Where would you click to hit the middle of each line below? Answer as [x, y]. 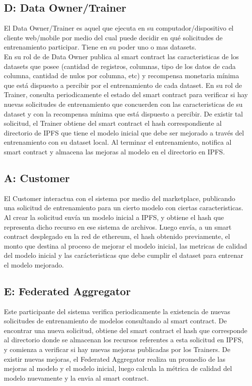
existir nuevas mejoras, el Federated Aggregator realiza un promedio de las [115, 359]
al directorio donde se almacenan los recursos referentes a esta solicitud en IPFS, [124, 340]
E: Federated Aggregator [67, 291]
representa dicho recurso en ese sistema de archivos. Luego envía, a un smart [118, 227]
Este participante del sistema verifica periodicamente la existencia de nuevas [117, 311]
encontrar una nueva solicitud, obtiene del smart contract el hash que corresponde [126, 330]
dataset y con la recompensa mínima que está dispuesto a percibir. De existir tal [124, 113]
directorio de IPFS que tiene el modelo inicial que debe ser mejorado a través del [124, 132]
